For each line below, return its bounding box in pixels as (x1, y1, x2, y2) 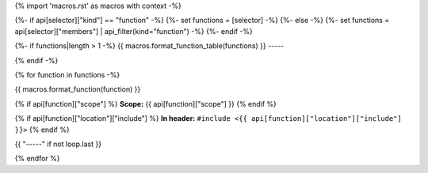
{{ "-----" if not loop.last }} (14, 139, 102, 149)
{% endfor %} (14, 154, 60, 164)
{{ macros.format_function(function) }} (14, 85, 141, 94)
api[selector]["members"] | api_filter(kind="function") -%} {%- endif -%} (14, 26, 253, 36)
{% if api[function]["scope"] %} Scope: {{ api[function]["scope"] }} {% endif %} (14, 99, 277, 108)
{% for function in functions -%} (14, 70, 120, 79)
